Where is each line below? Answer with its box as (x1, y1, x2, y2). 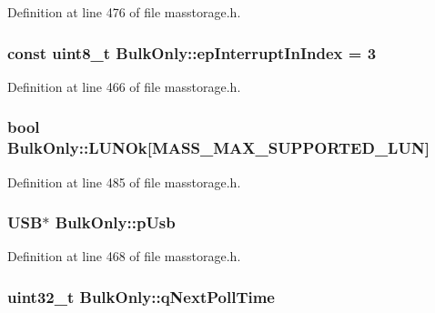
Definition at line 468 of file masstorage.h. (7, 247, 241, 266)
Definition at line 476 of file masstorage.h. (7, 3, 241, 21)
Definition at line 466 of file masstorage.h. (7, 76, 241, 96)
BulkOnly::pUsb (55, 211, 176, 234)
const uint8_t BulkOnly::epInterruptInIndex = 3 (7, 41, 377, 64)
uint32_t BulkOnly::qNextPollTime (7, 285, 275, 308)
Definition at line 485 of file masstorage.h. (7, 172, 241, 191)
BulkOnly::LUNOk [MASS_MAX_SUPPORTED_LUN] (7, 136, 430, 159)
